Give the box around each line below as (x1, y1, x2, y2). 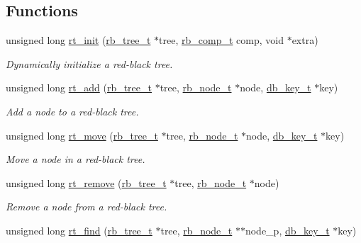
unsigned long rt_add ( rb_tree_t (6, 80, 152, 95)
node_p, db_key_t (245, 222, 330, 237)
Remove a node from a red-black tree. (6, 199, 167, 214)
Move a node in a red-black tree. (6, 152, 145, 166)
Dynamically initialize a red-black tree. (6, 56, 173, 71)
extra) (291, 33, 318, 47)
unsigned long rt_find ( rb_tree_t (6, 222, 152, 237)
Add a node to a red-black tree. (6, 103, 139, 118)
